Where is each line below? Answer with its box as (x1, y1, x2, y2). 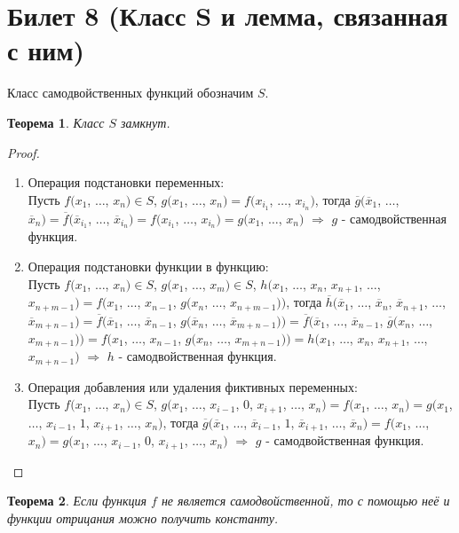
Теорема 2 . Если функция (7, 491, 147, 510)
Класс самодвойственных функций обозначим (7, 83, 254, 102)
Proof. (7, 143, 40, 161)
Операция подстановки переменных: (28, 173, 225, 192)
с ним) (7, 32, 85, 68)
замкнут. (121, 113, 170, 131)
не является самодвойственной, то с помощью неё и (161, 491, 450, 510)
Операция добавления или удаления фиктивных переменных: (28, 377, 358, 396)
